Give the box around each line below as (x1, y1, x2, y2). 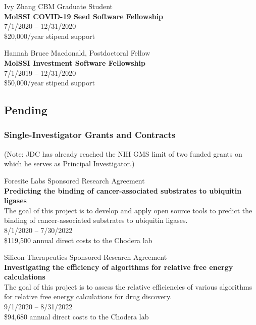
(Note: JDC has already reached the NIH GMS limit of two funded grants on (4, 148, 242, 159)
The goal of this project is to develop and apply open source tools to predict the (4, 205, 252, 215)
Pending (4, 102, 47, 118)
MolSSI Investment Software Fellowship (4, 57, 145, 68)
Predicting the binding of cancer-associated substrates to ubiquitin (4, 185, 242, 196)
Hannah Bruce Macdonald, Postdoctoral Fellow (4, 48, 150, 58)
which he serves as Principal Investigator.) (4, 158, 135, 169)
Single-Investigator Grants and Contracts (4, 128, 176, 141)
